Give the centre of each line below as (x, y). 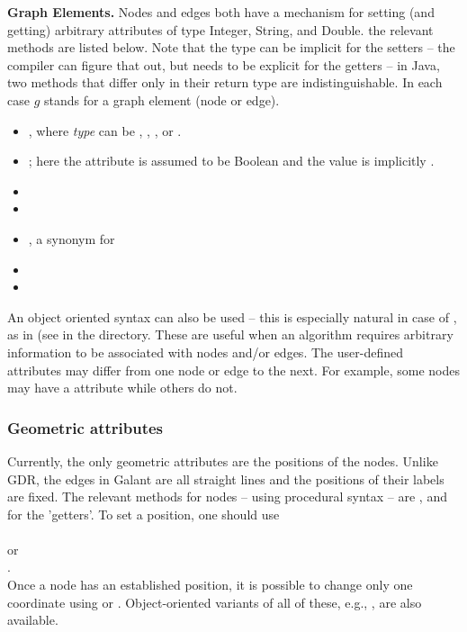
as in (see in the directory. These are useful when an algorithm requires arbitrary (230, 334)
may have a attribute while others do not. (122, 388)
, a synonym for (72, 238)
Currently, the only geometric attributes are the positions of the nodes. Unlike (223, 460)
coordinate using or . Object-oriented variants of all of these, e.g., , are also (215, 602)
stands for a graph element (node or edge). (162, 99)
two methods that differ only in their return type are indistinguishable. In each (225, 82)
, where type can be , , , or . (105, 130)
